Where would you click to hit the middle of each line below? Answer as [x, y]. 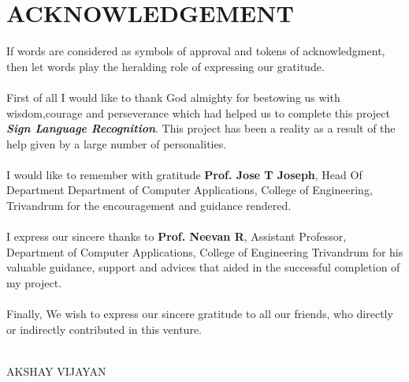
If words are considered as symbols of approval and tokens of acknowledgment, [196, 51]
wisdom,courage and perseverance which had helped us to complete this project [198, 112]
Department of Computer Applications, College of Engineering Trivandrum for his [205, 251]
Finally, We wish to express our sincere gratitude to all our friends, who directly [200, 314]
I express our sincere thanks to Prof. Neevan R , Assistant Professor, [177, 236]
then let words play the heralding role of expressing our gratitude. [165, 66]
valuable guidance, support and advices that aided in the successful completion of [203, 267]
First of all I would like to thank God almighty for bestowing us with [173, 97]
